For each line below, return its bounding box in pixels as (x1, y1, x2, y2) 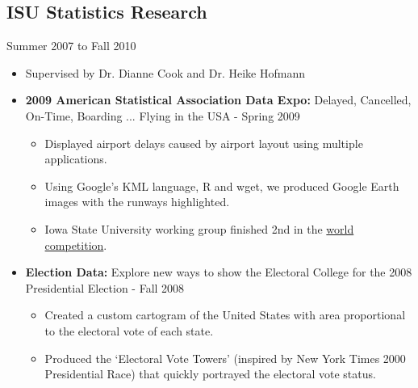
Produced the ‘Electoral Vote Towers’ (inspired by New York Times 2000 (44, 349, 406, 366)
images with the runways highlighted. (44, 193, 230, 210)
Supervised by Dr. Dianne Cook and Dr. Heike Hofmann (25, 64, 305, 81)
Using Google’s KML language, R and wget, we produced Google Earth (44, 177, 399, 194)
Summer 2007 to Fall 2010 (6, 37, 136, 54)
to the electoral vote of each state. (44, 322, 214, 339)
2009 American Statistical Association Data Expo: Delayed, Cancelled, (25, 91, 412, 108)
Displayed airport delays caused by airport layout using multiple (44, 134, 363, 151)
